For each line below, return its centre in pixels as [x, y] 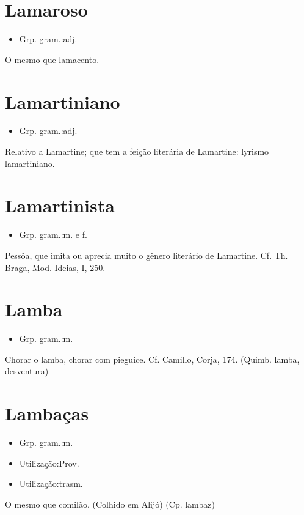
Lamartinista [60, 205]
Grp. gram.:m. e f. [53, 235]
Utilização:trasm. [51, 484]
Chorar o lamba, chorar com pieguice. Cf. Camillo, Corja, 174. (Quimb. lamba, [152, 359]
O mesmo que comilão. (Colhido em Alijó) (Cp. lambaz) [110, 504]
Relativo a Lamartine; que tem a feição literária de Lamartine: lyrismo [137, 151]
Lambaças [47, 413]
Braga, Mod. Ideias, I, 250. [55, 267]
